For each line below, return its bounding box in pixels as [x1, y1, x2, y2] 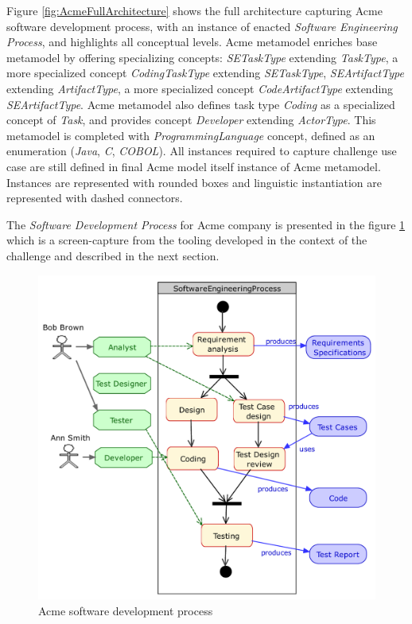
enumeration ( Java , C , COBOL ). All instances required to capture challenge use [6, 142, 397, 159]
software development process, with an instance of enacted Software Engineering [6, 18, 398, 34]
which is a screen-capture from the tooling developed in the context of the [6, 232, 367, 248]
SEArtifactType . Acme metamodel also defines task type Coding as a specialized [6, 96, 395, 112]
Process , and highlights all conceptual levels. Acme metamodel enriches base [6, 33, 378, 50]
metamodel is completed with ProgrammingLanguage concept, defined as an [6, 127, 375, 143]
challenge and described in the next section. [6, 247, 220, 263]
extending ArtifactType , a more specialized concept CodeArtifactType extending [6, 80, 394, 96]
